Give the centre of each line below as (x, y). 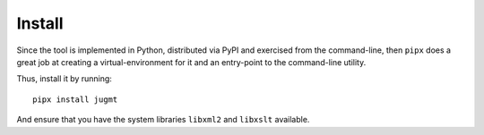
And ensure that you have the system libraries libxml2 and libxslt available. (163, 120)
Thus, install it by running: (64, 79)
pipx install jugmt (75, 99)
